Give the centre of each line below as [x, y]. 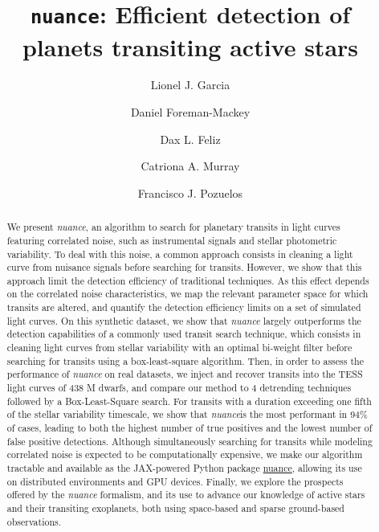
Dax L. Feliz [190, 139]
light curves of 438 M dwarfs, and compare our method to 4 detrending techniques [179, 388]
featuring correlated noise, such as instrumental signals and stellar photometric [172, 240]
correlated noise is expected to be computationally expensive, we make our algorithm [185, 454]
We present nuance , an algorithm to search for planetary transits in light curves [173, 227]
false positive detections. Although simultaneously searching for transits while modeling [189, 441]
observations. [34, 521]
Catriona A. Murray [190, 166]
